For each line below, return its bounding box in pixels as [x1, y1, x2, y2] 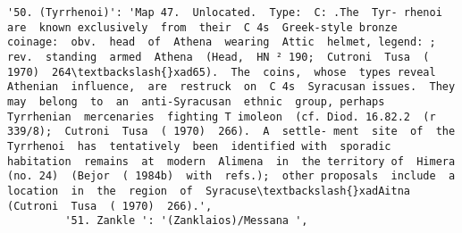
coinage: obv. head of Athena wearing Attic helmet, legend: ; [7, 36, 436, 49]
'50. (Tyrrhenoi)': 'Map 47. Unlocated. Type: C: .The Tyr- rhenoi [7, 6, 442, 19]
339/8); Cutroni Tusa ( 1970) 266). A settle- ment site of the [7, 125, 456, 138]
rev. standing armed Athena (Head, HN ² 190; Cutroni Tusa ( [7, 50, 430, 63]
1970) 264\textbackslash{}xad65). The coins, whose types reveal [7, 65, 436, 79]
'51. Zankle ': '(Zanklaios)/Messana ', [64, 214, 308, 228]
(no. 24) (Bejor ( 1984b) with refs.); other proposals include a [7, 170, 456, 183]
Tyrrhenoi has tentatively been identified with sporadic [7, 139, 391, 153]
